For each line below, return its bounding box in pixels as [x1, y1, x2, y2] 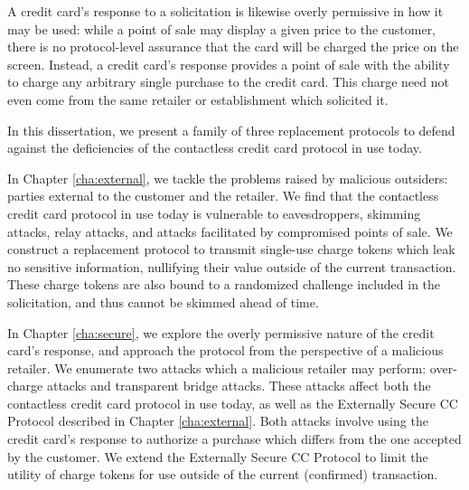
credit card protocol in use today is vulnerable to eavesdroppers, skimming [7, 203, 421, 222]
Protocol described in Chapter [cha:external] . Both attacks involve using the [7, 411, 428, 430]
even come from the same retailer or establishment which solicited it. [7, 90, 389, 108]
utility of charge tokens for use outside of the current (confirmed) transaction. [7, 465, 438, 484]
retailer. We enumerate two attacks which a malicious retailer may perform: [7, 358, 427, 377]
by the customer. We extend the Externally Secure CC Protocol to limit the [7, 447, 428, 466]
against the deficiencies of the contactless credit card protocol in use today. [7, 138, 422, 157]
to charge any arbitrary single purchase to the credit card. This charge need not [7, 72, 449, 91]
